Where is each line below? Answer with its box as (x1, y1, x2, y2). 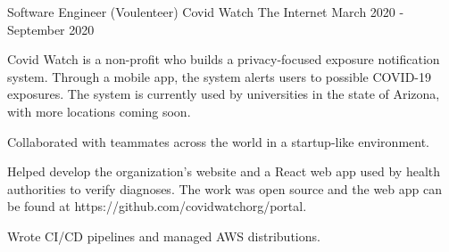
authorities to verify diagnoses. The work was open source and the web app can (7, 179, 443, 198)
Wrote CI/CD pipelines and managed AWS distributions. (7, 226, 320, 245)
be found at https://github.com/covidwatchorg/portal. (7, 197, 307, 215)
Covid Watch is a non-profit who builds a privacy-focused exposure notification (7, 50, 440, 69)
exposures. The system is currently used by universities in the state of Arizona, (7, 85, 440, 103)
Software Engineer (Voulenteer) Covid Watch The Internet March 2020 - (7, 3, 404, 20)
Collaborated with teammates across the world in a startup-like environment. (7, 132, 429, 150)
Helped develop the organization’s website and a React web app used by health (7, 162, 440, 181)
